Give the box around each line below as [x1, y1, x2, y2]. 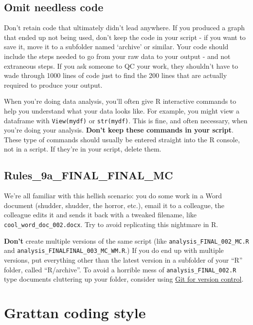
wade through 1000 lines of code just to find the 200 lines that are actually [4, 70, 227, 80]
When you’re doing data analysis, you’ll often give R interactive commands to [4, 96, 236, 106]
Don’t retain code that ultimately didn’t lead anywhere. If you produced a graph [4, 22, 245, 33]
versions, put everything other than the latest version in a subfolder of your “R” [4, 254, 243, 265]
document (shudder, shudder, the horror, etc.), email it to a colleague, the [4, 200, 225, 210]
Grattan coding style [4, 302, 146, 322]
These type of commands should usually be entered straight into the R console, [4, 134, 240, 144]
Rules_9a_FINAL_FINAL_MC [4, 168, 173, 183]
